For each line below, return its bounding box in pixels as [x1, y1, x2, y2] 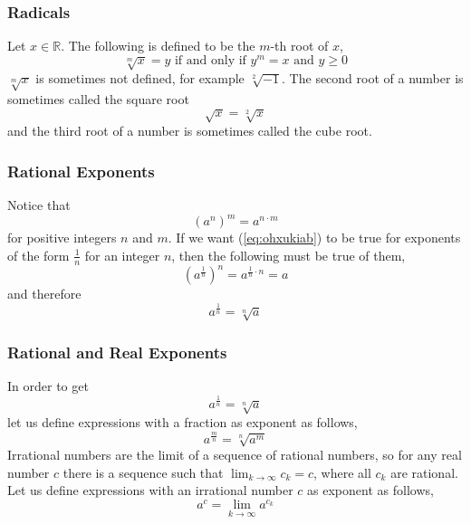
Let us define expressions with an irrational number [7, 481, 293, 500]
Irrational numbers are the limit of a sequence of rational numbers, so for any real [7, 444, 462, 463]
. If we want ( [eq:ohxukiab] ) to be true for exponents [168, 228, 461, 247]
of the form [7, 245, 70, 264]
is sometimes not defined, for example [35, 69, 245, 88]
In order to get [7, 376, 89, 395]
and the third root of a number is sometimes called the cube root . [7, 121, 372, 140]
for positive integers [7, 228, 117, 247]
